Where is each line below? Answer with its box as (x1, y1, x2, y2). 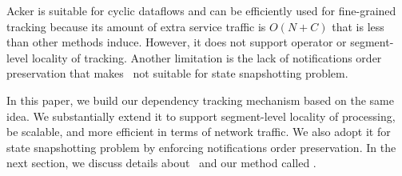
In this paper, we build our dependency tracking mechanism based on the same (6, 91, 394, 108)
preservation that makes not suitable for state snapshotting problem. (6, 65, 348, 82)
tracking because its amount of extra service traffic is (6, 18, 266, 34)
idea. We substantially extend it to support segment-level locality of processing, (6, 107, 396, 124)
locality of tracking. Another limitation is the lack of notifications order (31, 49, 382, 66)
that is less (332, 18, 384, 34)
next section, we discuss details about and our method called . (6, 154, 316, 171)
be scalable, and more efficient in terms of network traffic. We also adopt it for (6, 123, 391, 140)
